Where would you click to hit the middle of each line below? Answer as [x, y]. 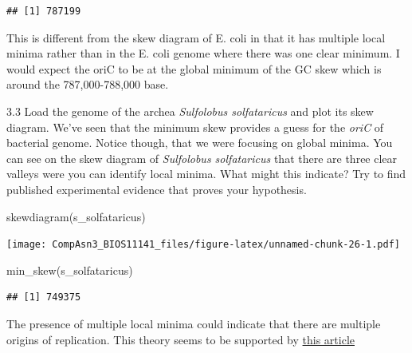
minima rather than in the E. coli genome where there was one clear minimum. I [203, 53]
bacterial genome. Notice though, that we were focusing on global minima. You [200, 143]
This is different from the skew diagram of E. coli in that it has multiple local [196, 37]
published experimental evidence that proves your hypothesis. [157, 189]
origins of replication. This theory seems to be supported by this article [180, 339]
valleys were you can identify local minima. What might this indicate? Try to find [206, 174]
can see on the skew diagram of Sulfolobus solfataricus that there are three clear [202, 158]
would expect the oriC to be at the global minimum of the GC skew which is [194, 68]
